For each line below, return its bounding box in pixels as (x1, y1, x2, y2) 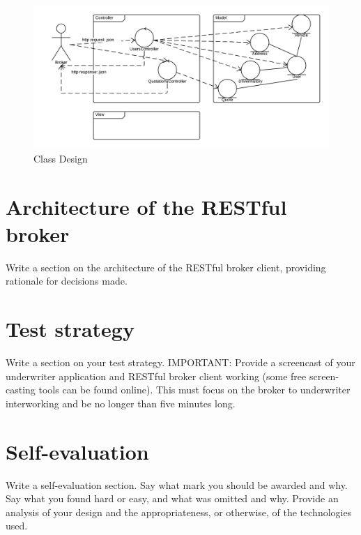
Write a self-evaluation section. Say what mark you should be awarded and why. (6, 477, 348, 492)
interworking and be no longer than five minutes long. (6, 395, 236, 410)
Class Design (33, 151, 88, 165)
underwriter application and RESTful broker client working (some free (6, 368, 307, 383)
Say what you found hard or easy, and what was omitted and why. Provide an (6, 491, 339, 506)
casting (6, 382, 36, 397)
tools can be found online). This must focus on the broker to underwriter (38, 382, 351, 397)
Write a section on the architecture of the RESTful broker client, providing (6, 259, 326, 274)
